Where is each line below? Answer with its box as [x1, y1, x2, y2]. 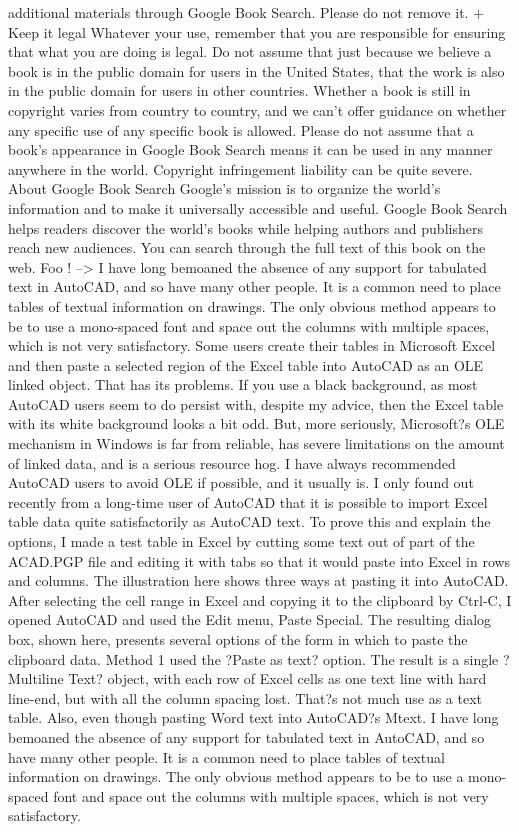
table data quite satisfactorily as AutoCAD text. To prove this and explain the [8, 511, 491, 532]
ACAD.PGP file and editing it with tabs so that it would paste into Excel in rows [8, 550, 511, 571]
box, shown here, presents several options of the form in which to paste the [8, 629, 468, 649]
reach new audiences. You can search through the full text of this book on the [8, 237, 486, 258]
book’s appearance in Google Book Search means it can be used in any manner [8, 139, 493, 160]
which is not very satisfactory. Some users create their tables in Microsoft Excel [8, 335, 496, 356]
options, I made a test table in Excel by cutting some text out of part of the [8, 531, 475, 552]
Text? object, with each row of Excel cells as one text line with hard [68, 668, 487, 689]
